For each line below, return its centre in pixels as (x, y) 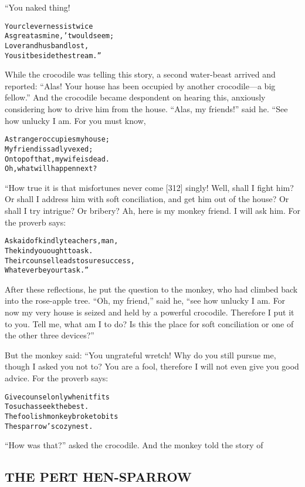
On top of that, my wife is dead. (57, 159)
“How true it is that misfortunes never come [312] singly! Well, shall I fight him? (149, 187)
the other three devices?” (50, 335)
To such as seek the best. (47, 407)
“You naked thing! (38, 7)
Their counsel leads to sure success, (70, 261)
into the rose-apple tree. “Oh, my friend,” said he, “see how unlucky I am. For (145, 300)
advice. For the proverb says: (57, 377)
